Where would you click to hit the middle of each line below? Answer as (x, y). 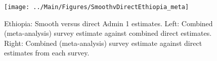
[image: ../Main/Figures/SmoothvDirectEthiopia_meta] (97, 7)
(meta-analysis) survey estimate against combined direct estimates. (108, 33)
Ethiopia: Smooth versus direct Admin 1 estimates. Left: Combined (108, 23)
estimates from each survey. (47, 53)
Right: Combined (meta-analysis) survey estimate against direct (103, 43)
